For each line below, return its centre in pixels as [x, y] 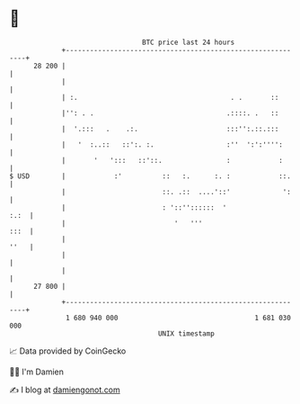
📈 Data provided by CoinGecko [68, 351]
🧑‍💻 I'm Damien [37, 372]
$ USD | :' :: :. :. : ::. [150, 176]
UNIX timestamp [186, 333]
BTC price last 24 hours [189, 42]
